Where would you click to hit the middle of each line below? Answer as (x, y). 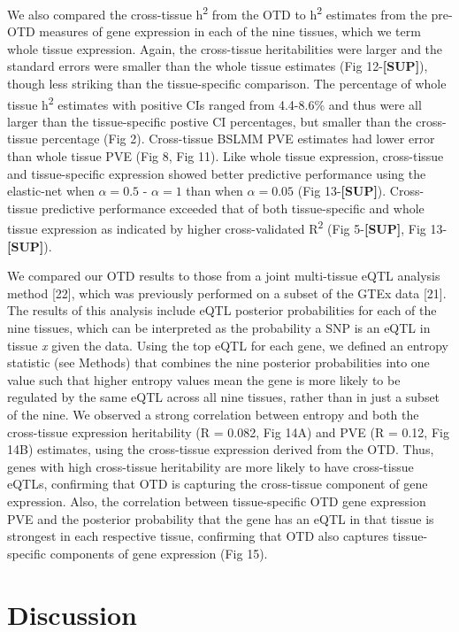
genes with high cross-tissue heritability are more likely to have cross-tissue (210, 466)
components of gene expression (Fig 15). (159, 553)
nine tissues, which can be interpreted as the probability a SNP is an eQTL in (219, 328)
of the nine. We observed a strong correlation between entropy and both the (213, 415)
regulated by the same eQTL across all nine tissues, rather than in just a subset (224, 397)
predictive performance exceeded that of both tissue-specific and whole (233, 208)
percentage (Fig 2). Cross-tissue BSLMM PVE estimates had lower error (238, 139)
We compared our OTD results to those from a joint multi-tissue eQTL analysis (224, 276)
